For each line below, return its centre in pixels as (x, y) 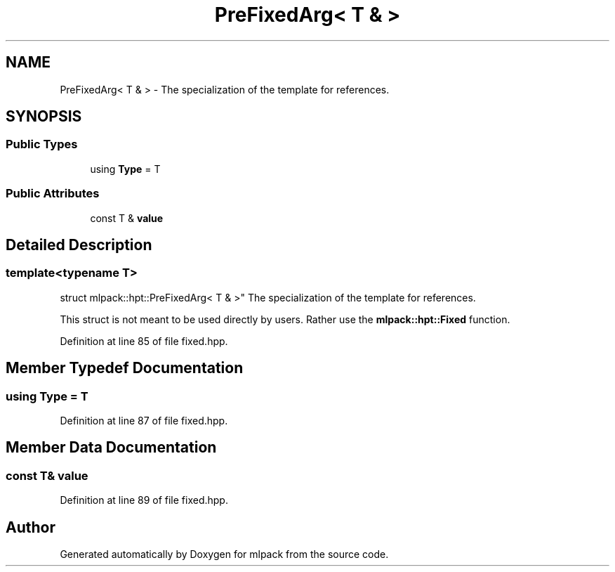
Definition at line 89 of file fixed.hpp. (144, 500)
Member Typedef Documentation (125, 368)
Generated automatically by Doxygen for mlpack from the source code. (224, 554)
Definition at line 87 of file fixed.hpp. (144, 421)
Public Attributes (53, 194)
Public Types (42, 144)
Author (31, 527)
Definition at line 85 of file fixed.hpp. (144, 341)
